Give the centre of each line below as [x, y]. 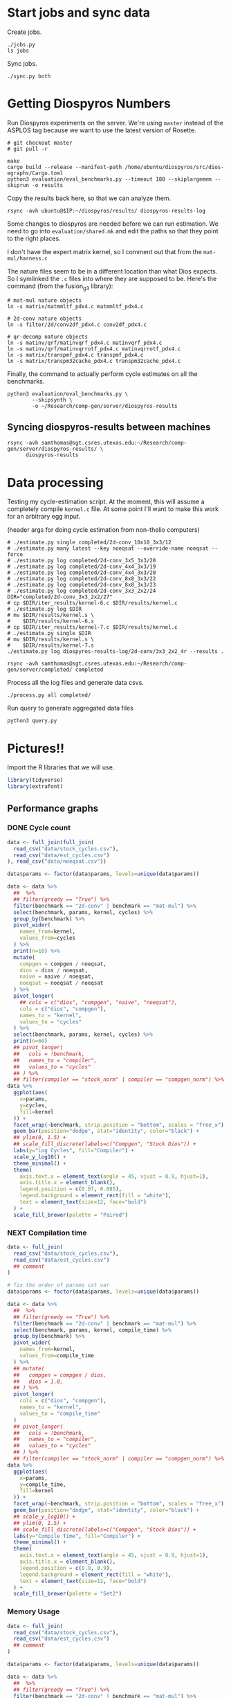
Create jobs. [25, 32]
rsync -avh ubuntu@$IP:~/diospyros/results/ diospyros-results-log [107, 211]
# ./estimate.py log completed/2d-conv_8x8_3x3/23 [82, 585]
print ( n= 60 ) [31, 1041]
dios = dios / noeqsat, [54, 970]
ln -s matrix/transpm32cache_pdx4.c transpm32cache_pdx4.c [94, 361]
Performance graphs [53, 808]
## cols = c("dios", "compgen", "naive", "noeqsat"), [99, 1002]
